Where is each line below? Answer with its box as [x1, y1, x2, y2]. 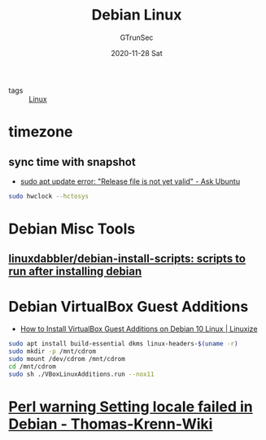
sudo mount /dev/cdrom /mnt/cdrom [8, 355, 126, 364]
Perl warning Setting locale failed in [8, 397, 254, 416]
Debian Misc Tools [8, 220, 136, 237]
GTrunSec [120, 33, 154, 42]
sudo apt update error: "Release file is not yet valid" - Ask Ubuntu [20, 176, 241, 186]
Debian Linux [91, 6, 182, 24]
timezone [8, 123, 73, 142]
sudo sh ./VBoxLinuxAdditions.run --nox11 [8, 370, 155, 378]
